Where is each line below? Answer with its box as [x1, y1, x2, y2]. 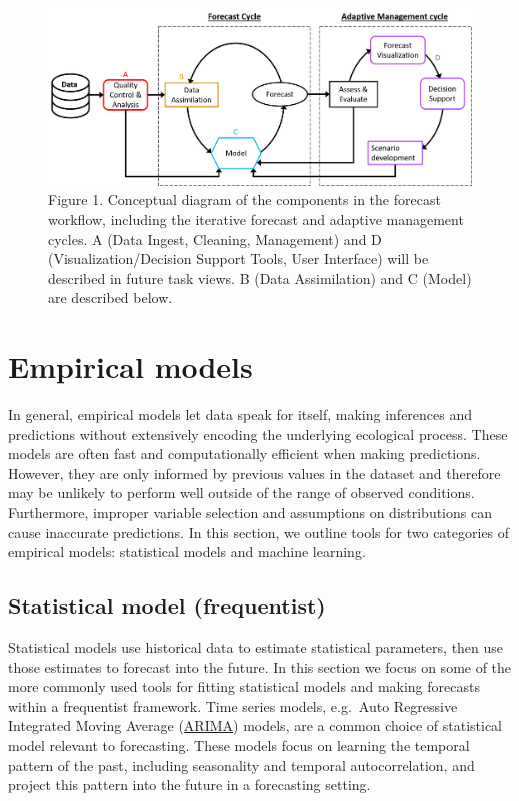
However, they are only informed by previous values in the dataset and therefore [8, 462, 501, 483]
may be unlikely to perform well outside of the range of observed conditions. [8, 482, 475, 503]
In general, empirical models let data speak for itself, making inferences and [8, 404, 473, 425]
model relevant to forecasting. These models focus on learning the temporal [8, 735, 470, 755]
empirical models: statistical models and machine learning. [8, 541, 366, 562]
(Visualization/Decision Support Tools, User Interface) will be [48, 248, 429, 269]
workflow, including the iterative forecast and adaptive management [48, 208, 464, 229]
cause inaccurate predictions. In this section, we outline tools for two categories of [8, 521, 510, 542]
